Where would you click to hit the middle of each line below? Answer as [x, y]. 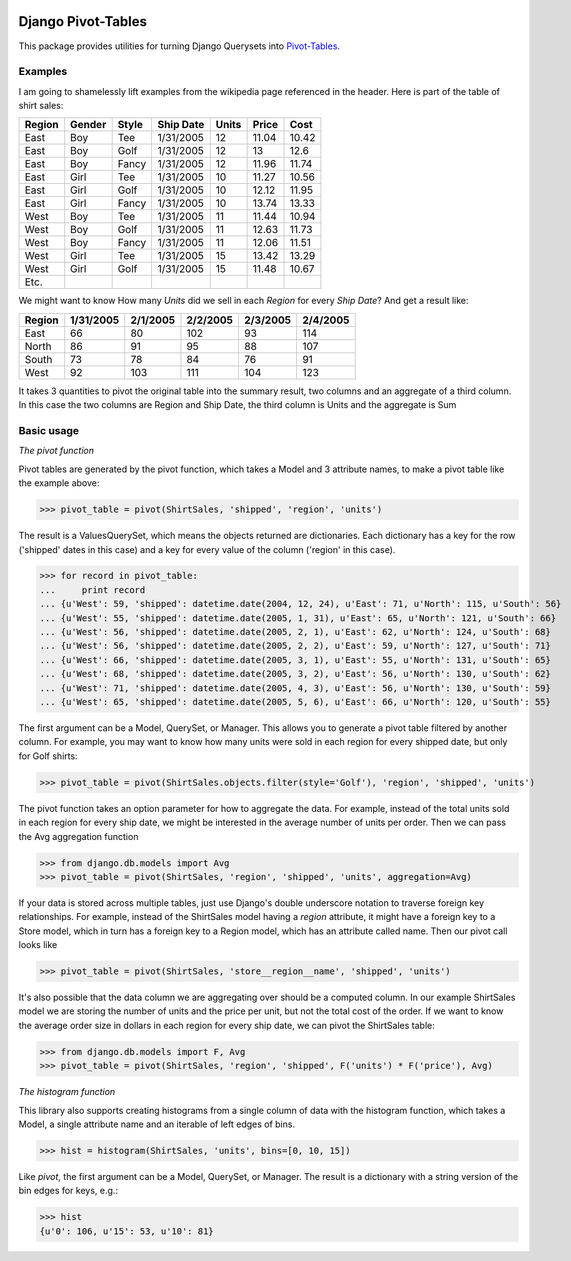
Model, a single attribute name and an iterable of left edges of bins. [156, 1124]
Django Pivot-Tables [83, 21]
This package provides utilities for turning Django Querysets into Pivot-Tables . [179, 46]
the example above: [59, 483]
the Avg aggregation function [78, 836]
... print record [92, 589]
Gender [88, 125]
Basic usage [49, 430]
